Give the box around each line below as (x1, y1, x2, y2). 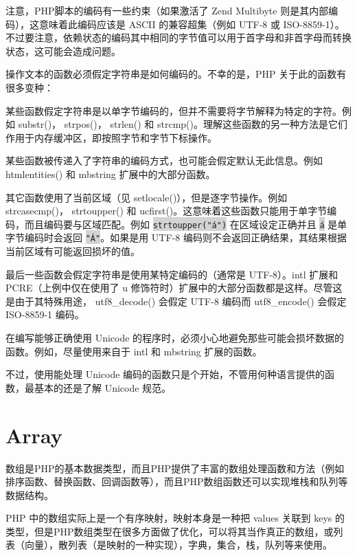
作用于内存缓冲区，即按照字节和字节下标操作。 (5, 130, 217, 144)
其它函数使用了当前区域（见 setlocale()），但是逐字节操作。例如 (5, 190, 288, 204)
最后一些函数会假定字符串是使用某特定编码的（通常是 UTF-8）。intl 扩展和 (5, 267, 338, 281)
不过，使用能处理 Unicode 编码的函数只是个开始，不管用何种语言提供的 (5, 367, 325, 381)
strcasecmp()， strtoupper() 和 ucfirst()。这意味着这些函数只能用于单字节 (5, 203, 327, 218)
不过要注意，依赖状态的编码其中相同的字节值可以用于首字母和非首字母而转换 (5, 30, 352, 45)
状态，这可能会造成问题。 (5, 43, 121, 58)
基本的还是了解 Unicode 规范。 (34, 380, 172, 394)
